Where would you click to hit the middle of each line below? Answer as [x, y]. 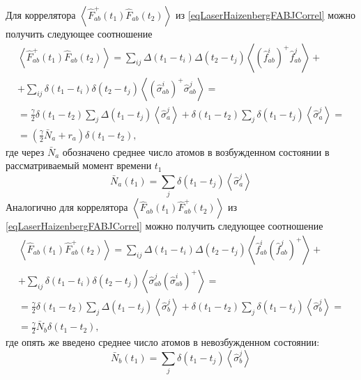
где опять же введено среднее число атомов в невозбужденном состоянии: [163, 342]
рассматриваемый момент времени [79, 165]
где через [25, 151]
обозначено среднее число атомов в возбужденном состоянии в [196, 151]
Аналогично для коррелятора [67, 207]
